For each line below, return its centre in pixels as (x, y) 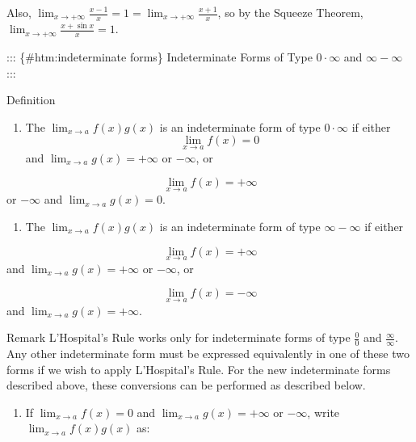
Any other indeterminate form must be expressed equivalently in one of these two (208, 353)
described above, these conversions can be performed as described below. (186, 385)
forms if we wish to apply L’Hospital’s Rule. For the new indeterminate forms (199, 369)
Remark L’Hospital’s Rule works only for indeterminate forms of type (179, 337)
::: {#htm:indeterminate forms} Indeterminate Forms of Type (160, 56)
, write (324, 412)
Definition (31, 100)
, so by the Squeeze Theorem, (290, 12)
